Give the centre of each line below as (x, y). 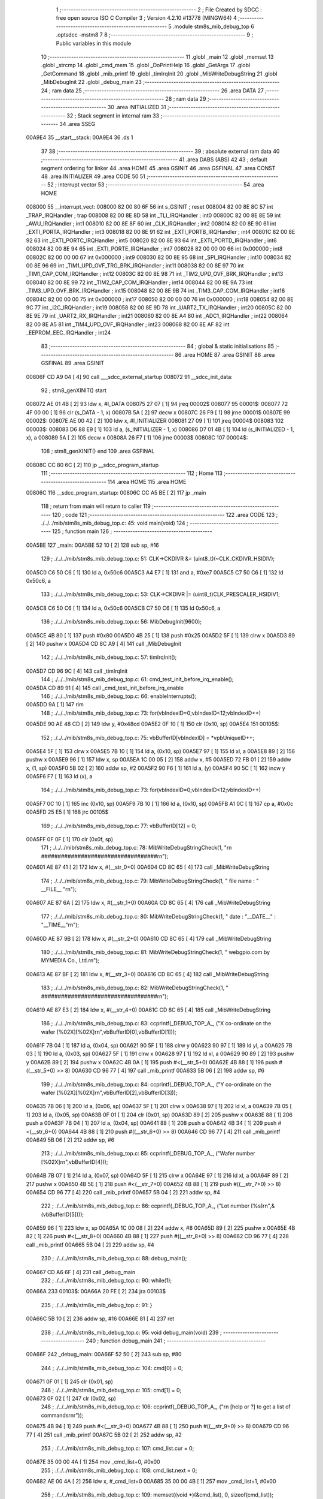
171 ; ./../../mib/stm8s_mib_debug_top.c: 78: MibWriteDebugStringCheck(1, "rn (136, 848)
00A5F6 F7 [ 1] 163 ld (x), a (59, 776)
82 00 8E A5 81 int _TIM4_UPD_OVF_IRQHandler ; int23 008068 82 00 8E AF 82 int (128, 324)
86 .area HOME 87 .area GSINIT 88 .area (225, 354)
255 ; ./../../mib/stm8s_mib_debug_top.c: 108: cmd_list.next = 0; (119, 1470)
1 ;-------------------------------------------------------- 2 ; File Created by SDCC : (159, 10)
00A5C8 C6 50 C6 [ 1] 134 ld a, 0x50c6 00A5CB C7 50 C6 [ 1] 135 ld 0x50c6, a (123, 608)
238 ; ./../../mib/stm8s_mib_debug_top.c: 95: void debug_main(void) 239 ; (131, 1332)
